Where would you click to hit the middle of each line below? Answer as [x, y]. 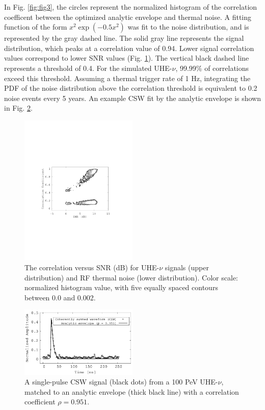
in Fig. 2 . [18, 108]
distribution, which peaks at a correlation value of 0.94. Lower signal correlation [129, 48]
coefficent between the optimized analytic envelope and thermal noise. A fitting [128, 17]
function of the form [36, 27]
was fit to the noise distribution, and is [188, 27]
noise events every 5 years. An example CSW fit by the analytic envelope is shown [133, 98]
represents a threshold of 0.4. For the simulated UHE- [88, 68]
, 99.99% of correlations [212, 68]
